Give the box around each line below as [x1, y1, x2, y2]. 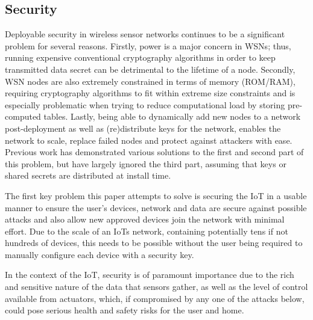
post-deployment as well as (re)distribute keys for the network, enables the [5, 122, 281, 134]
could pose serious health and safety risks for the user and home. [5, 304, 244, 316]
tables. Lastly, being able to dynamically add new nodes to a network [43, 110, 301, 123]
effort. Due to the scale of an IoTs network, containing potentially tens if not [5, 224, 288, 237]
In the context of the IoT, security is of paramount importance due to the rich [5, 268, 294, 281]
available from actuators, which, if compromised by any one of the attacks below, [5, 292, 305, 304]
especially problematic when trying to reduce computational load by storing [5, 98, 285, 111]
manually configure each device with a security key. [5, 248, 194, 260]
